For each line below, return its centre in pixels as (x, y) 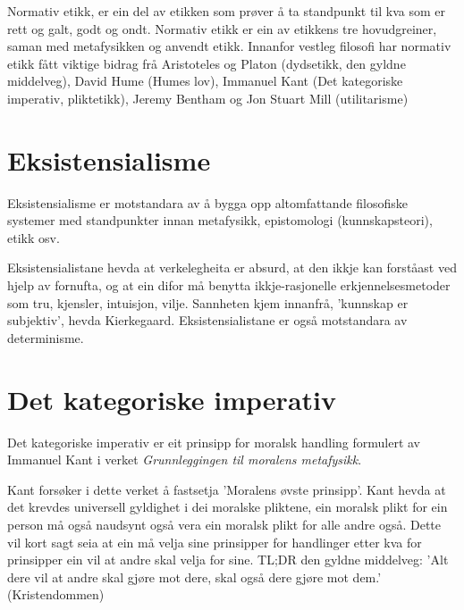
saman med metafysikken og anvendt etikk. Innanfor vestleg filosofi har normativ (229, 46)
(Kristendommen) (56, 594)
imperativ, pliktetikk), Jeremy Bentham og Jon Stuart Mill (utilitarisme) (208, 98)
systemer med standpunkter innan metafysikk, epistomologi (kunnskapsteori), (220, 220)
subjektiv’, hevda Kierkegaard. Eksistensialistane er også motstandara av (207, 320)
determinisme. (46, 337)
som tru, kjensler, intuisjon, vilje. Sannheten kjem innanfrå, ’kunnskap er (208, 302)
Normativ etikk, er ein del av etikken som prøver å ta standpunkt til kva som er (227, 11)
